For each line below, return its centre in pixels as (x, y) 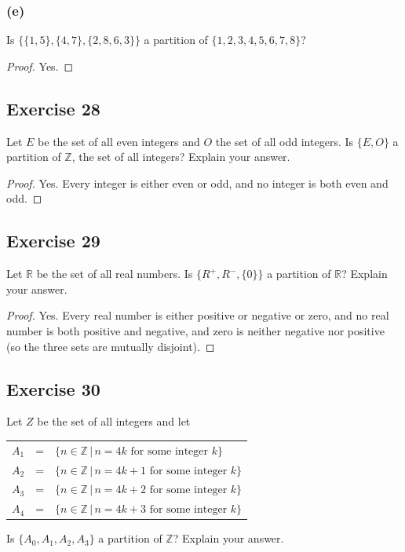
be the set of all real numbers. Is (115, 274)
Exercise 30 (53, 388)
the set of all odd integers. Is (285, 141)
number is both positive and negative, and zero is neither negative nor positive (195, 330)
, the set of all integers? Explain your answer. (181, 157)
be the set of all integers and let (114, 421)
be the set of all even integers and (119, 141)
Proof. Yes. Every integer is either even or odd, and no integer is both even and (197, 183)
